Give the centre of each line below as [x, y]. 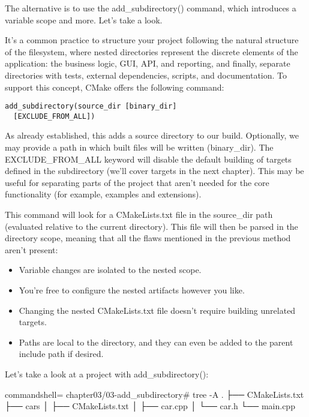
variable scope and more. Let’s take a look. [84, 19]
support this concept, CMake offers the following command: [115, 87]
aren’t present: [31, 249]
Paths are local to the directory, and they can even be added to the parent [156, 342]
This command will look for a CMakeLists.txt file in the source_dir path [139, 214]
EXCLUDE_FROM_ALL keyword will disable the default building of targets [148, 159]
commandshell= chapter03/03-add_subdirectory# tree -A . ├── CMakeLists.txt [154, 394]
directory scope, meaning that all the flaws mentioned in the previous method [148, 238]
